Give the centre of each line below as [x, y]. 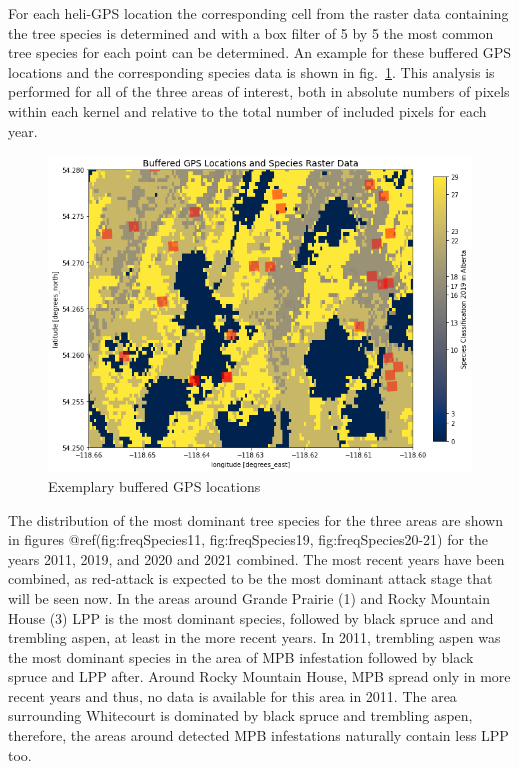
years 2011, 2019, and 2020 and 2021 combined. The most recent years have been [256, 558]
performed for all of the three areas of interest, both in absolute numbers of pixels [259, 91]
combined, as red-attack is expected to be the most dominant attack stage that [250, 578]
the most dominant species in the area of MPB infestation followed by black [241, 656]
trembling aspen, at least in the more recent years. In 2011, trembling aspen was [254, 637]
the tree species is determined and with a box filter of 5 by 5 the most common [251, 32]
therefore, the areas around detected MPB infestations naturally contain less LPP [258, 735]
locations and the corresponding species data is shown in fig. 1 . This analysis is [251, 71]
